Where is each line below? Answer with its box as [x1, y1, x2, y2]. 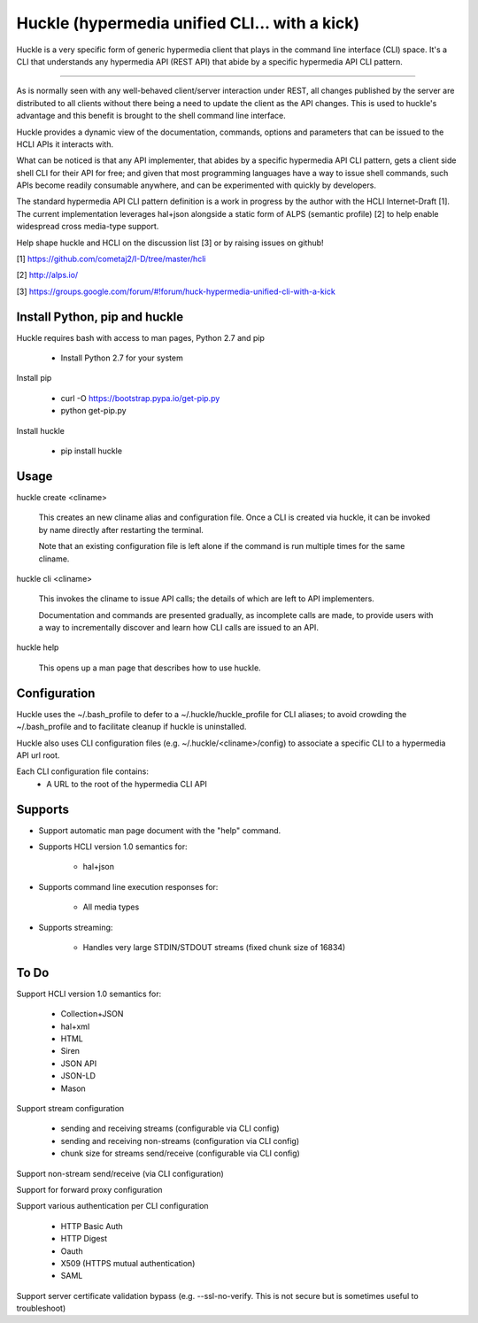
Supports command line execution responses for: [38, 881, 219, 892]
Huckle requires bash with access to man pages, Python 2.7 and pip [16, 332, 266, 343]
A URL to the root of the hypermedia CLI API [46, 778, 207, 789]
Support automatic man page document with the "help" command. [38, 824, 281, 836]
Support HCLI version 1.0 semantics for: [16, 988, 162, 999]
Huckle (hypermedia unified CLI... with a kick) [16, 13, 360, 33]
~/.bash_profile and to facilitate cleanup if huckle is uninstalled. [16, 722, 247, 732]
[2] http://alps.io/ [16, 270, 79, 281]
